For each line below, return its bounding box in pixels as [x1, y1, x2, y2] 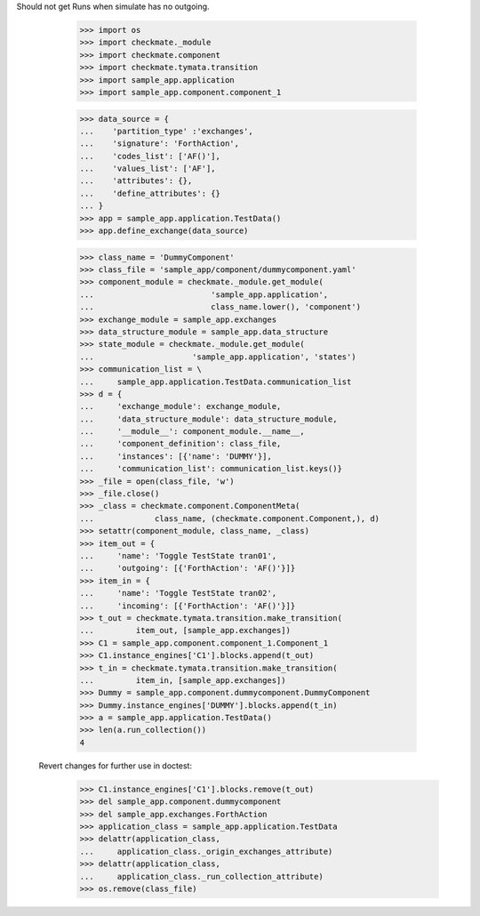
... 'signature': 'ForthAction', [79, 139, 240, 149]
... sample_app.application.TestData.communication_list [79, 376, 352, 387]
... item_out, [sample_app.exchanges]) [79, 625, 291, 636]
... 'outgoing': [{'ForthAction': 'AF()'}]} [79, 563, 296, 574]
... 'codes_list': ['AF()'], [79, 151, 221, 161]
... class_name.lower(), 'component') [79, 302, 362, 312]
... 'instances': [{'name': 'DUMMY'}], [79, 451, 273, 462]
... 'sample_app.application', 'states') [79, 351, 356, 362]
